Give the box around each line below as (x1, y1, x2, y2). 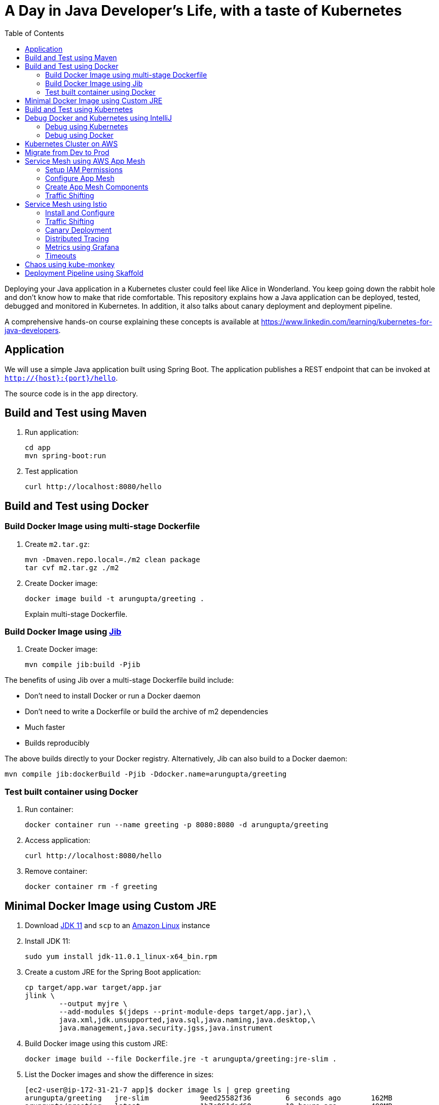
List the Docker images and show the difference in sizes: (25, 1070, 214, 1079)
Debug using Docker (45, 130, 114, 139)
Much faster (25, 723, 65, 732)
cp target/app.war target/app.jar (25, 983, 162, 991)
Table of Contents (5, 28, 64, 38)
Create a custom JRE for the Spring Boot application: (25, 968, 201, 976)
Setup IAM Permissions (45, 165, 123, 174)
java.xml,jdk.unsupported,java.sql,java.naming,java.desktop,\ (59, 1016, 316, 1024)
